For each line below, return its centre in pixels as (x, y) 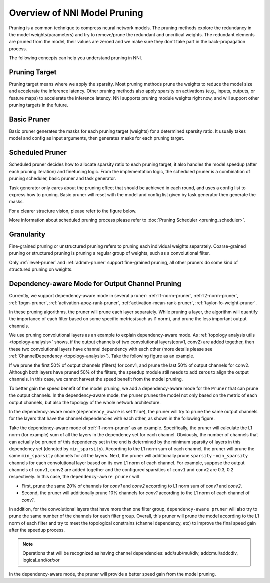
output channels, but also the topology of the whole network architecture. (85, 402)
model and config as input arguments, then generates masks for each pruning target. (97, 138)
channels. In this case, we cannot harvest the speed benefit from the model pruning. (96, 379)
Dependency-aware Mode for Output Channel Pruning (95, 284)
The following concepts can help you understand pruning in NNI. (76, 58)
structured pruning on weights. (41, 269)
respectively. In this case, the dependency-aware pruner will (74, 477)
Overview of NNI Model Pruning (76, 13)
